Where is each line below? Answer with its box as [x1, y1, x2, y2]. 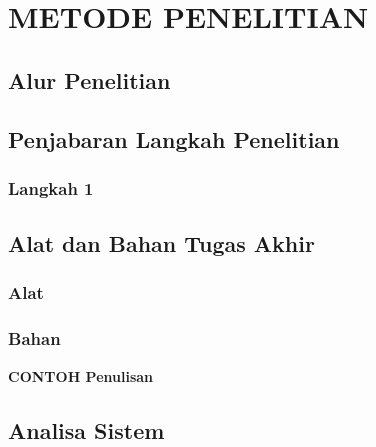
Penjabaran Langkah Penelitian [8, 123, 340, 154]
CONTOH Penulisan [8, 365, 154, 386]
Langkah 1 [8, 175, 94, 200]
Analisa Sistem [8, 414, 165, 445]
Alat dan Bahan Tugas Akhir [8, 228, 315, 259]
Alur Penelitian [8, 64, 171, 95]
